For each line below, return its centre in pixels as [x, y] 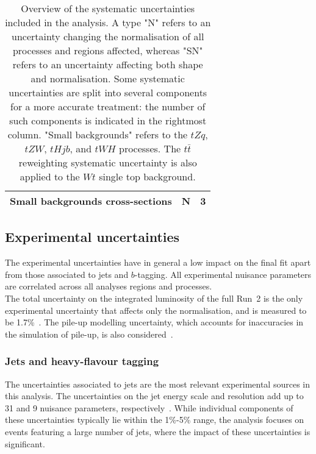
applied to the [50, 176]
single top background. [147, 176]
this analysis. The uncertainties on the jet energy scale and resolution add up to [154, 396]
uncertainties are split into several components [108, 92]
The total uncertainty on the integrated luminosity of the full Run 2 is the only [154, 298]
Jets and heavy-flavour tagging [82, 361]
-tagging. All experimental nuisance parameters [223, 274]
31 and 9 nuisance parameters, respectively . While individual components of [149, 407]
